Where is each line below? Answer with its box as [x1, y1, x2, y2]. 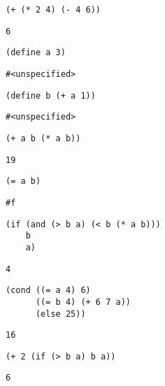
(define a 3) [6, 48, 66, 58]
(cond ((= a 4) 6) [6, 285, 91, 296]
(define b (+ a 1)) [6, 90, 96, 101]
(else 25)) [35, 308, 86, 319]
